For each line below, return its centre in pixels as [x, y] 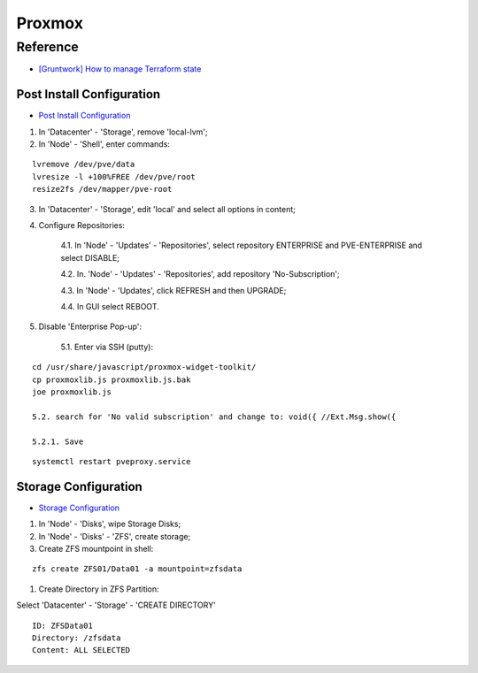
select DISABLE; [90, 257]
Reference [47, 47]
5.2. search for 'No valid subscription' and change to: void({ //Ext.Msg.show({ [214, 417]
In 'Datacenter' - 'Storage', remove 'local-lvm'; [123, 132]
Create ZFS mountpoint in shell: [96, 548]
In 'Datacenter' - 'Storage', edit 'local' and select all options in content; [167, 209]
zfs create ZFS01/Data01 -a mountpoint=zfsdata [137, 569]
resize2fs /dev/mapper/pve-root [102, 189]
